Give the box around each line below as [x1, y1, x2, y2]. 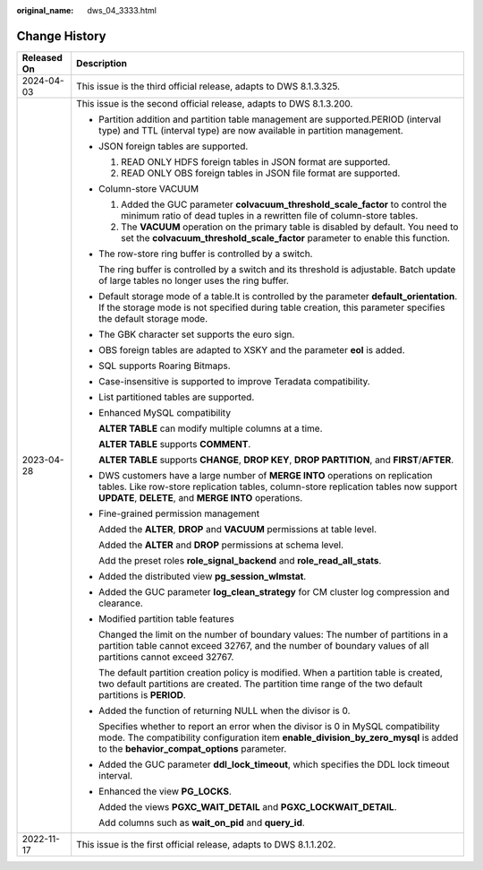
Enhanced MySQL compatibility [98, 406, 232, 418]
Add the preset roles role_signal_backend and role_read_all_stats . [98, 554, 382, 566]
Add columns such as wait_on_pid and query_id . [98, 816, 306, 829]
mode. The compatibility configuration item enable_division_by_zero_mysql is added [98, 731, 459, 744]
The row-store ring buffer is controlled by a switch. [98, 247, 313, 260]
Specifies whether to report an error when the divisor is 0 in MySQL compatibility [98, 719, 440, 732]
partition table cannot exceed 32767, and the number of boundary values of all [98, 639, 429, 651]
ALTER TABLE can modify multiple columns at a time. [98, 422, 323, 435]
